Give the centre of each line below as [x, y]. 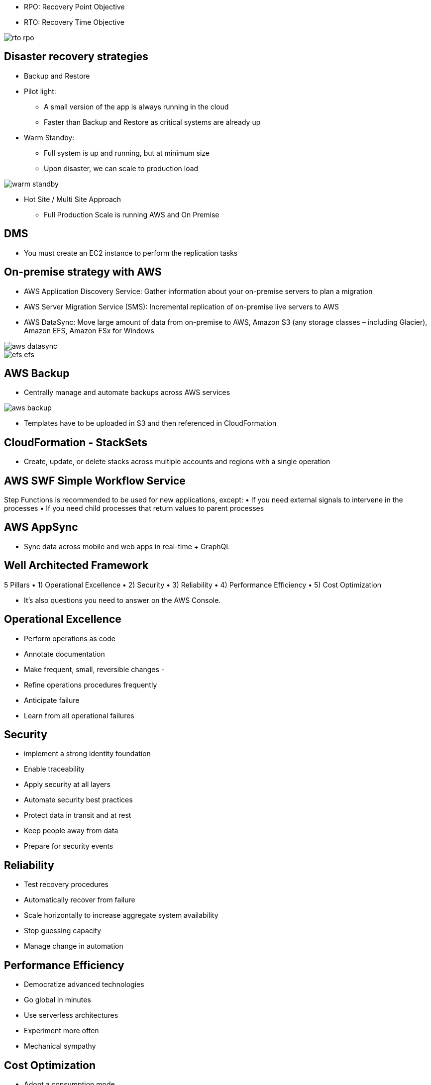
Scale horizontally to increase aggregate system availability [121, 915]
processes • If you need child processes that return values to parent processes [134, 508]
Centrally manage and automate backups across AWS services [127, 393]
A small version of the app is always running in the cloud [136, 106]
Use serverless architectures [71, 1015]
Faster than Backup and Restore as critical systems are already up [152, 122]
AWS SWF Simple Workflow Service [95, 481]
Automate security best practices [78, 800]
